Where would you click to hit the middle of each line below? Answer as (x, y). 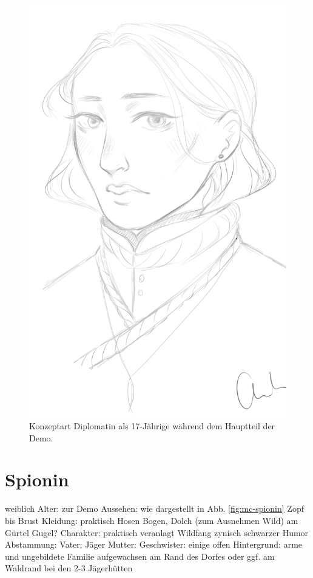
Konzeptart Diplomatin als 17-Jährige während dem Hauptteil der (152, 426)
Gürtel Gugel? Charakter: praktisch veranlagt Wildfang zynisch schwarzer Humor (157, 532)
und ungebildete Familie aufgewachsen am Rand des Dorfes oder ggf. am (140, 556)
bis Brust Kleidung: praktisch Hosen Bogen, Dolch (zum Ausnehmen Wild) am (152, 520)
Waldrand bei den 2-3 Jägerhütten (69, 568)
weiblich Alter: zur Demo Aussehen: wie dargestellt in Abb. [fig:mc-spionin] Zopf (154, 508)
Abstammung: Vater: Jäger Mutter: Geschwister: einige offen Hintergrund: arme (154, 544)
